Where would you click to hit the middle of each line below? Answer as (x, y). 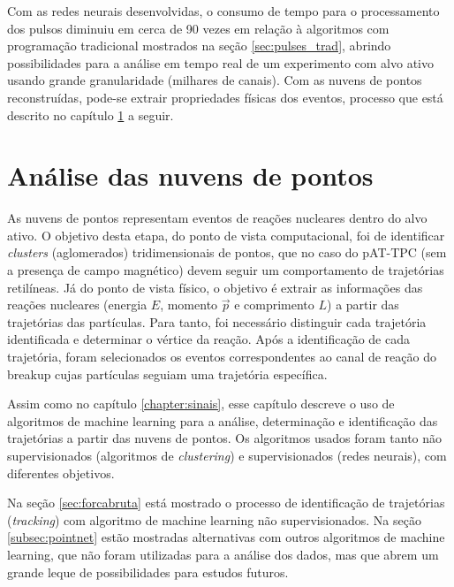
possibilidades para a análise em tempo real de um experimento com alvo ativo (220, 62)
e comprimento (274, 305)
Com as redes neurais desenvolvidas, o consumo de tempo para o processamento (223, 11)
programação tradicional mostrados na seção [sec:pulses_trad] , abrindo (199, 46)
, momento (189, 305)
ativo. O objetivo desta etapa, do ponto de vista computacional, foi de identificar (226, 235)
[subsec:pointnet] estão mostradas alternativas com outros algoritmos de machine (226, 537)
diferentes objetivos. (61, 473)
